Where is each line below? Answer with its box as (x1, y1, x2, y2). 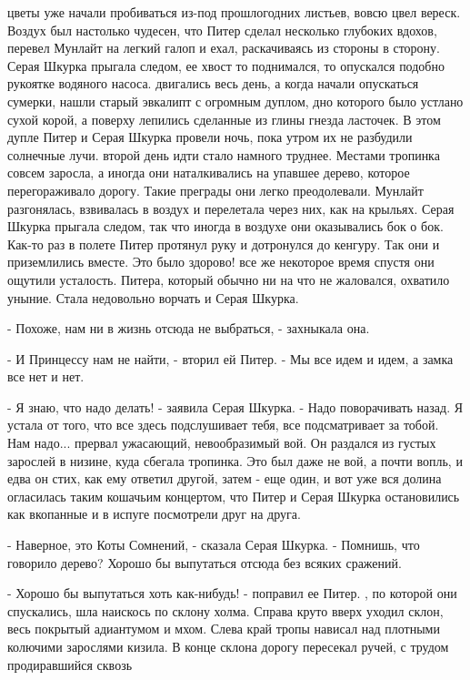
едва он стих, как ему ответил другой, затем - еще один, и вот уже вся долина (7, 469, 442, 488)
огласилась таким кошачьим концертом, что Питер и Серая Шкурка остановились (7, 486, 460, 505)
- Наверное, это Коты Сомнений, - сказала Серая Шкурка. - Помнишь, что (7, 535, 420, 554)
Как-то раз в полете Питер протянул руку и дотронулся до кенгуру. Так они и (7, 234, 440, 253)
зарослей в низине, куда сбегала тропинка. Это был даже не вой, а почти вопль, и (7, 451, 463, 470)
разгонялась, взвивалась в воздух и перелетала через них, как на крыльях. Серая (7, 198, 455, 218)
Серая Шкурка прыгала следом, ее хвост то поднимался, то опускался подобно (7, 56, 445, 75)
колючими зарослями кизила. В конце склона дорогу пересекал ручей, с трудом (7, 637, 449, 655)
